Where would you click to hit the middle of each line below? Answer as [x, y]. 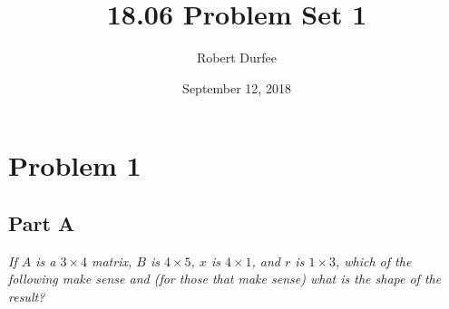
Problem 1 [75, 165]
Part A [42, 222]
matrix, [112, 261]
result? [27, 296]
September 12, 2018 [237, 87]
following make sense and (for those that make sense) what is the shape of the [225, 279]
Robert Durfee [237, 58]
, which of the [373, 261]
